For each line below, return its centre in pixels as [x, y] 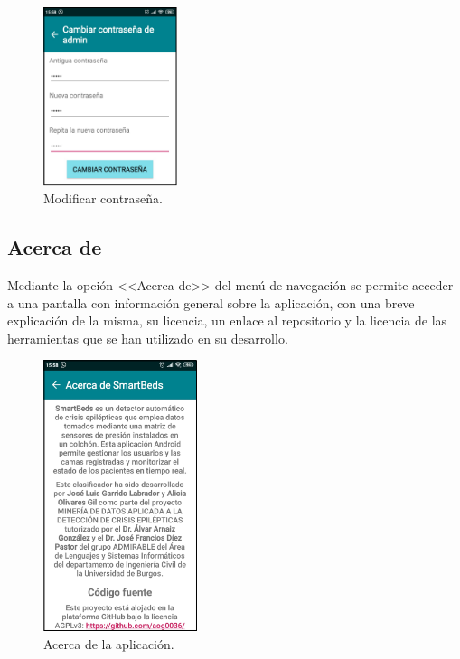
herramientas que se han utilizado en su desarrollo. [148, 338]
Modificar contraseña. [103, 198]
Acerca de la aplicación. [109, 643]
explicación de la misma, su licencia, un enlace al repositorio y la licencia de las [227, 320]
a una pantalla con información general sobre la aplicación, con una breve [211, 302]
